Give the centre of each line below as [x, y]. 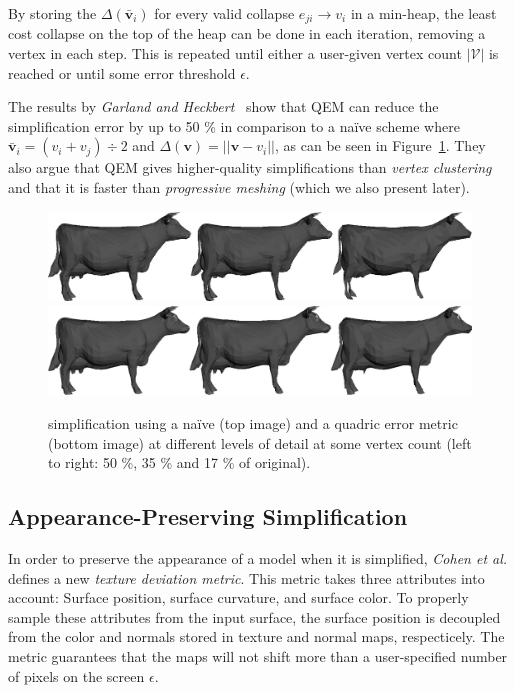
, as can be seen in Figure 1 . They [380, 145]
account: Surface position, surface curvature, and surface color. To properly [238, 597]
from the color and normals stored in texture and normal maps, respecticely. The [256, 636]
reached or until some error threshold [122, 72]
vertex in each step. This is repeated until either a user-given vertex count [235, 53]
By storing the [52, 13]
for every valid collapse [224, 13]
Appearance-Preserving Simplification [208, 516]
